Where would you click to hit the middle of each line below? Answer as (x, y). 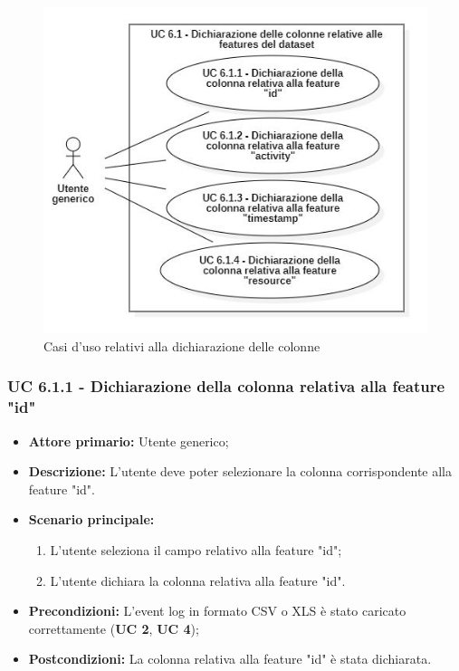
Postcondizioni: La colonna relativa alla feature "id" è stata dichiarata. (230, 659)
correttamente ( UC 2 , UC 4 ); (114, 628)
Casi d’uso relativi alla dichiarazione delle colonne (182, 345)
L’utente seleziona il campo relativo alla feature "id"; (196, 549)
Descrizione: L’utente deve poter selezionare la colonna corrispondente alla (240, 471)
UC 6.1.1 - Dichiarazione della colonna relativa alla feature (226, 386)
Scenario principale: (91, 519)
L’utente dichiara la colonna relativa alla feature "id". (198, 580)
